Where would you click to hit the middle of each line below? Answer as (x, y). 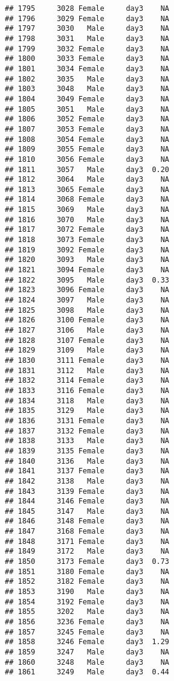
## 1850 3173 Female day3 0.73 (87, 562)
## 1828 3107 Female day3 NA (87, 340)
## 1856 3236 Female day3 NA (87, 622)
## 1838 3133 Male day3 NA (87, 441)
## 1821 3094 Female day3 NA (87, 270)
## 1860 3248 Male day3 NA (87, 662)
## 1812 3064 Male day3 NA (87, 180)
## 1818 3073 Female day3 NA (87, 240)
